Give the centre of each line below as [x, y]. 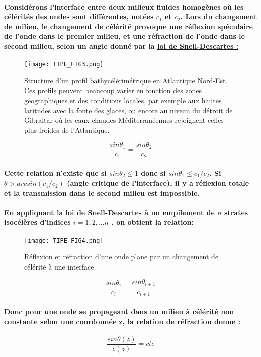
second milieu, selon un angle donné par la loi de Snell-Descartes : [121, 46]
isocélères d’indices [37, 222]
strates [236, 212]
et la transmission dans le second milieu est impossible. [102, 192]
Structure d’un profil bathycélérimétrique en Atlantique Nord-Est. [126, 80]
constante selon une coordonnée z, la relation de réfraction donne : [122, 321]
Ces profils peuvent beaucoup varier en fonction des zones [113, 90]
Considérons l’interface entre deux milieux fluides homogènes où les [124, 6]
